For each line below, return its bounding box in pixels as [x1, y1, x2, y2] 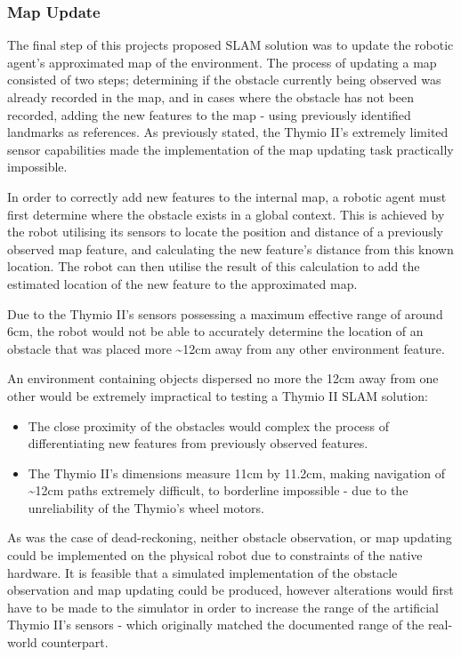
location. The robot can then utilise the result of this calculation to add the [7, 257, 420, 276]
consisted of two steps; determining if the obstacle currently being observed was [7, 70, 441, 89]
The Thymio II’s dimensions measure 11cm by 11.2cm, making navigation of [28, 463, 445, 482]
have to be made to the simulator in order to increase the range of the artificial [7, 597, 439, 616]
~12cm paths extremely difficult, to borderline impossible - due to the [28, 481, 408, 500]
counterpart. [41, 633, 109, 652]
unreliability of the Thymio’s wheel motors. [28, 498, 264, 517]
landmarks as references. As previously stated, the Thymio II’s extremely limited [7, 123, 449, 141]
